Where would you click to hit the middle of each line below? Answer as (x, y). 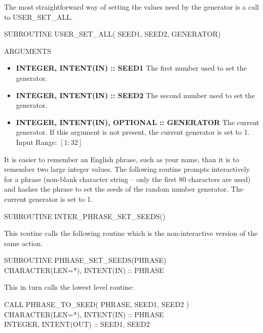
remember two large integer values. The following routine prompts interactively (127, 169)
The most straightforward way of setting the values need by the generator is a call (131, 7)
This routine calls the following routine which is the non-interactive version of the (131, 233)
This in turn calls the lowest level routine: (69, 287)
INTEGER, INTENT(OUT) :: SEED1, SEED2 (77, 324)
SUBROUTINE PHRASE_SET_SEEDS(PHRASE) (85, 260)
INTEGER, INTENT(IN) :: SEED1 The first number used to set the (131, 68)
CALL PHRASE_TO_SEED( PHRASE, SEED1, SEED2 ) (97, 304)
